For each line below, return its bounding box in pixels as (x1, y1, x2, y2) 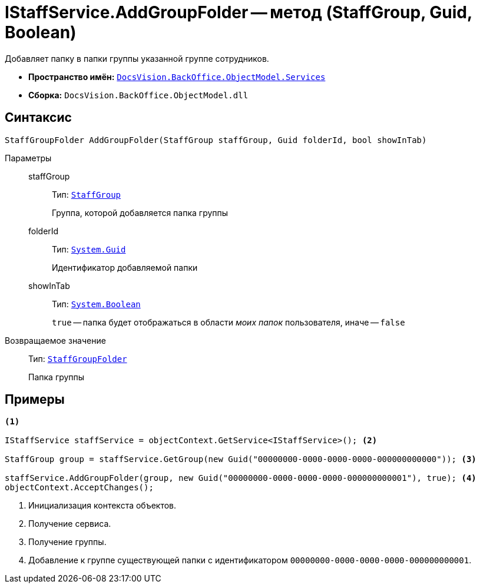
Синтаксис (5, 110, 72, 125)
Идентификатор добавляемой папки (52, 262, 198, 273)
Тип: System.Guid (52, 244, 126, 254)
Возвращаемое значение (5, 335, 106, 346)
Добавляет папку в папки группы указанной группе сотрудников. (5, 53, 269, 64)
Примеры (5, 392, 65, 407)
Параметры (5, 152, 52, 163)
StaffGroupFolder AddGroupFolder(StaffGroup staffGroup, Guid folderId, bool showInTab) (5, 135, 427, 145)
